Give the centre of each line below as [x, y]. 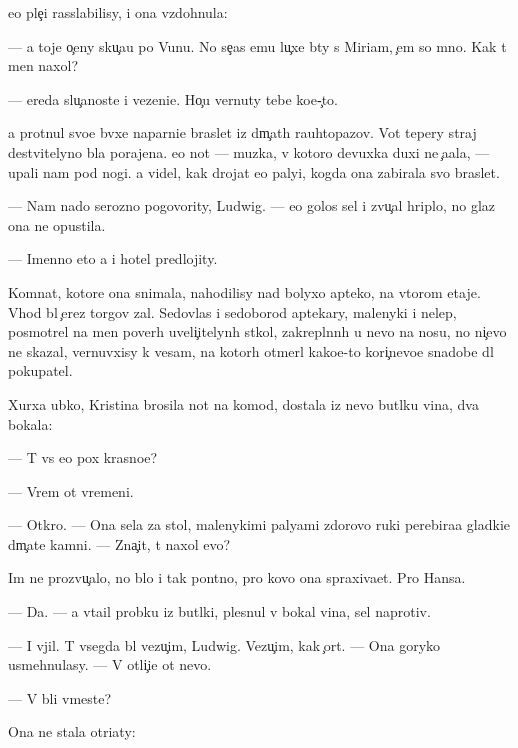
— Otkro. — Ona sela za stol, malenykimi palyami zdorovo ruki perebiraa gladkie [259, 524]
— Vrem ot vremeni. [71, 490]
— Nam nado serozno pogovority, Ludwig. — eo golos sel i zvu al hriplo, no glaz [252, 205]
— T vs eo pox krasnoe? [83, 457]
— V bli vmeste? [60, 697]
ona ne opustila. [57, 224]
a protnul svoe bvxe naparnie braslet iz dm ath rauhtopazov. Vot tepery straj [242, 132]
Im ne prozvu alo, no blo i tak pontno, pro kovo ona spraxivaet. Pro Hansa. [237, 577]
